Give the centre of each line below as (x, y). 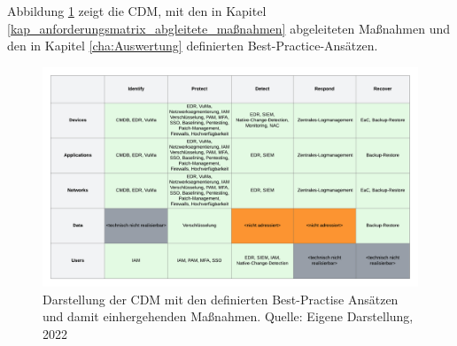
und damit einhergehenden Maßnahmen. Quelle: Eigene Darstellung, (228, 316)
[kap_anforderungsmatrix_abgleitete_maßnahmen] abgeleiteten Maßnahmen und (228, 28)
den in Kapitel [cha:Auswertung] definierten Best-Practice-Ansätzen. (193, 46)
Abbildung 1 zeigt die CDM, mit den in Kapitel (137, 11)
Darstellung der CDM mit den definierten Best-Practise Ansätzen (221, 299)
